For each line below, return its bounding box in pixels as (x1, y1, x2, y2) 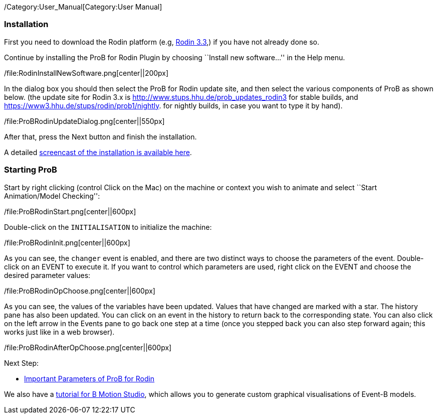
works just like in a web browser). (4, 327, 115, 336)
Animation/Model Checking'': (4, 191, 100, 200)
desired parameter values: (4, 270, 91, 280)
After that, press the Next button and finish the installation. (4, 132, 197, 141)
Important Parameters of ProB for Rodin (24, 374, 155, 383)
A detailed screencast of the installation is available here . (4, 148, 192, 157)
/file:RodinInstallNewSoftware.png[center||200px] (4, 68, 169, 77)
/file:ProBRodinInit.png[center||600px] (4, 238, 130, 247)
